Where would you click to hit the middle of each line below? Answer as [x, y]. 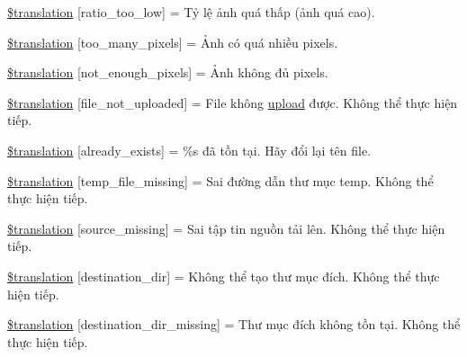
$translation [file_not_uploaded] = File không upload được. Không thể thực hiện [233, 102]
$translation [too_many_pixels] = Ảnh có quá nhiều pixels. [173, 42]
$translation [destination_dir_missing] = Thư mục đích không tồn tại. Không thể [234, 324]
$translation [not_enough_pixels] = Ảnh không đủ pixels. [168, 72]
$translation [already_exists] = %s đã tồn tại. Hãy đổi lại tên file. [189, 150]
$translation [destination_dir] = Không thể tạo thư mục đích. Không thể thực [224, 276]
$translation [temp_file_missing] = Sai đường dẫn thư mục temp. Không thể [220, 180]
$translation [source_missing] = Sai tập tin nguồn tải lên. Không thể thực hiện [226, 228]
